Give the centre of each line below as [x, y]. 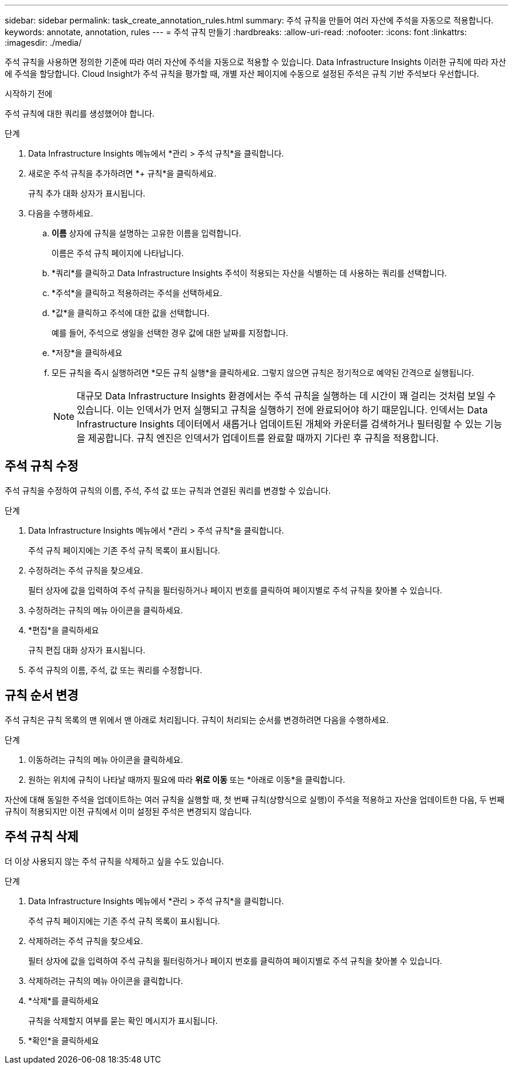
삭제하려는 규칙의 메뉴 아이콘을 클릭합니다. [106, 980]
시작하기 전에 [29, 94]
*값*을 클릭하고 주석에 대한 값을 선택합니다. [131, 313]
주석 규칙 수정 [42, 466]
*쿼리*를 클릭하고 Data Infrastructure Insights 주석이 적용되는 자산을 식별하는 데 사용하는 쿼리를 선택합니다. [249, 273]
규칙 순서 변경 [42, 695]
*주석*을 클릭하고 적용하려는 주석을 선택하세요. [137, 293]
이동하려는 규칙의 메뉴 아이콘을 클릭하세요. [106, 759]
